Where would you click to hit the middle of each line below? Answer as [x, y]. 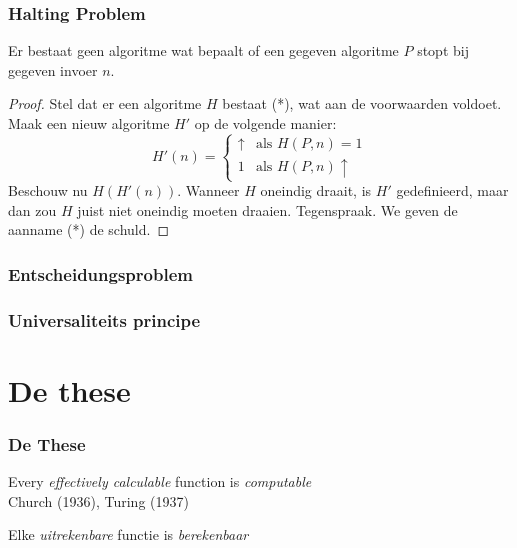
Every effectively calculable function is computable [160, 481]
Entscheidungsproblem [100, 273]
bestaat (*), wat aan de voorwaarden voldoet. [362, 103]
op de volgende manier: [265, 123]
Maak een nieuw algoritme [89, 123]
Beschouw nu [48, 190]
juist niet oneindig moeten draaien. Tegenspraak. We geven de [267, 209]
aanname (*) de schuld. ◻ [89, 229]
